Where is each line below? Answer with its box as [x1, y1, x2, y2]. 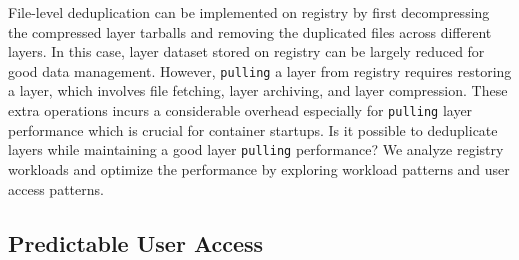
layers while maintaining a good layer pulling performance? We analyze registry [8, 139, 504, 160]
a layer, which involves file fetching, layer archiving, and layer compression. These [8, 80, 508, 101]
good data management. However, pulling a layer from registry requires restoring [8, 60, 512, 81]
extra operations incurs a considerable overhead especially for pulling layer [8, 100, 473, 121]
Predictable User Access [8, 227, 264, 258]
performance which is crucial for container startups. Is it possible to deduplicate [8, 119, 498, 140]
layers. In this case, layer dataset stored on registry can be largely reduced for [8, 41, 485, 62]
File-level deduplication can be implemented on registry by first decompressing [8, 2, 490, 22]
